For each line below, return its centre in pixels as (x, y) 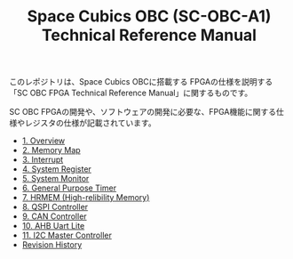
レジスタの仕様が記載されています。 (91, 123)
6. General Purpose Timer (69, 188)
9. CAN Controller (54, 216)
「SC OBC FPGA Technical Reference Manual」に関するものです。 (131, 93)
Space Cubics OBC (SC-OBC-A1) (149, 16)
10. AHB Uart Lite (53, 226)
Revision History (52, 245)
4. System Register (56, 169)
